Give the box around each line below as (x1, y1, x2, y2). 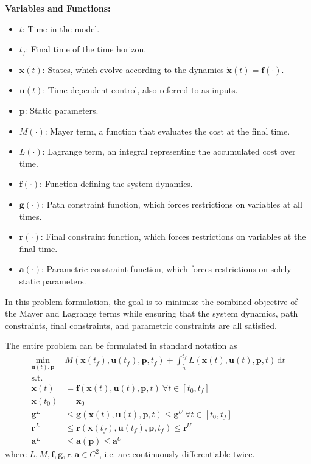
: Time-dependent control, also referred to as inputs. (43, 83, 238, 96)
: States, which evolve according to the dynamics (42, 63, 224, 76)
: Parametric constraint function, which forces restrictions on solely (41, 262, 292, 275)
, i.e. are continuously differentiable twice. (99, 448, 255, 460)
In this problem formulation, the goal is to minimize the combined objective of (5, 295, 298, 308)
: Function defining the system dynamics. (40, 177, 193, 190)
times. (19, 209, 42, 222)
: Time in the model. (22, 22, 100, 35)
